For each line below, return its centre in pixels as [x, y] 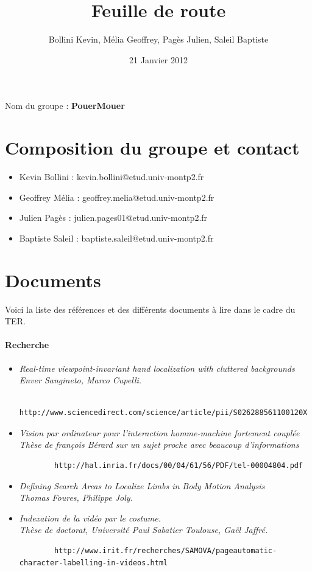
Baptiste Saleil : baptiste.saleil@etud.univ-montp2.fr [116, 238]
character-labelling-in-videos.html [94, 563]
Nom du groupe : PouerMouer [65, 106]
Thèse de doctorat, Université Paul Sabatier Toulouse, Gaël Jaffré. [144, 530]
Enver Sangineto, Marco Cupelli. [80, 380]
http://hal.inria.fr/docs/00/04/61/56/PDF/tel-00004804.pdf [179, 466]
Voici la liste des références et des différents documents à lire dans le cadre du [150, 309]
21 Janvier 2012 [158, 59]
